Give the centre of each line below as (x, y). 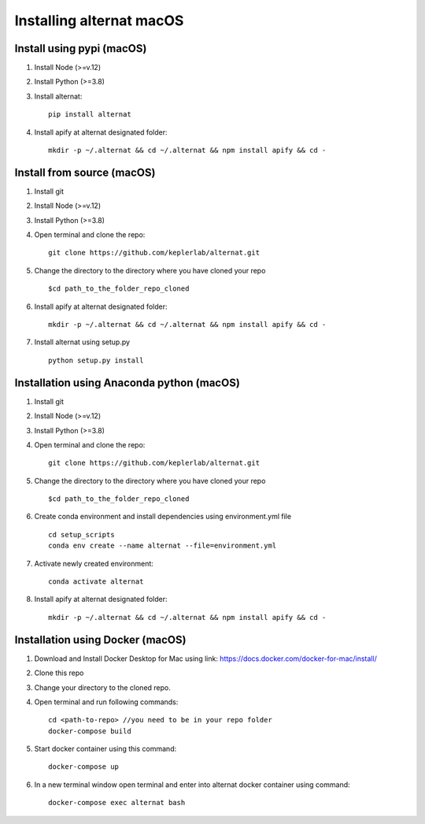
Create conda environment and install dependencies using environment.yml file (163, 517)
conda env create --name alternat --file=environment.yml (163, 546)
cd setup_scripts (81, 534)
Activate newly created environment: (94, 563)
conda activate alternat (96, 582)
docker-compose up (84, 767)
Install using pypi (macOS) (81, 48)
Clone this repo (59, 673)
